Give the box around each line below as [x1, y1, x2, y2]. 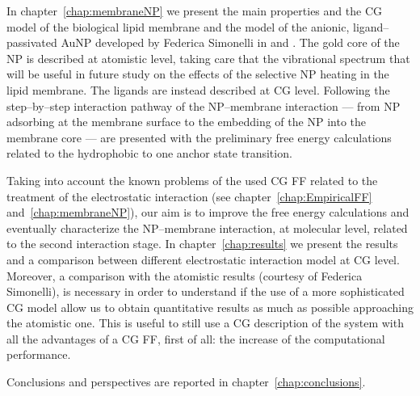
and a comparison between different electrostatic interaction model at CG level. [6, 251, 400, 268]
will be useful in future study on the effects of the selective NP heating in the [6, 65, 389, 82]
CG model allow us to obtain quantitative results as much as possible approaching [6, 298, 414, 315]
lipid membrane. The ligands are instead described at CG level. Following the [6, 81, 390, 98]
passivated [6, 34, 57, 51]
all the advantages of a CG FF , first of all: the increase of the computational [6, 330, 385, 347]
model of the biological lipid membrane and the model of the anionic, [6, 18, 350, 35]
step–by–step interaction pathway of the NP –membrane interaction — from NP [6, 97, 401, 114]
